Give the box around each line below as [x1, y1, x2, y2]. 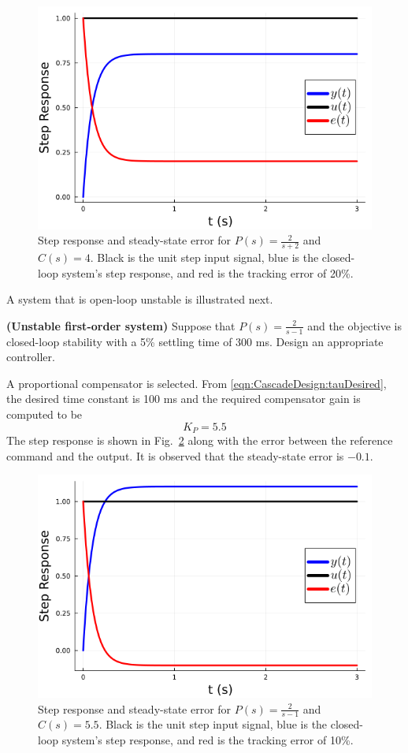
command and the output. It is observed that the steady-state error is [6, 447, 344, 464]
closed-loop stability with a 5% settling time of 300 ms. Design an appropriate [6, 333, 384, 349]
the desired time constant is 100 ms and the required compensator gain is [6, 390, 361, 407]
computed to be [6, 406, 83, 423]
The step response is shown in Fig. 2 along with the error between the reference [6, 432, 393, 449]
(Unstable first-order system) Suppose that [6, 317, 236, 334]
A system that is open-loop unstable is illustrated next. [6, 291, 273, 308]
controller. [6, 349, 55, 365]
